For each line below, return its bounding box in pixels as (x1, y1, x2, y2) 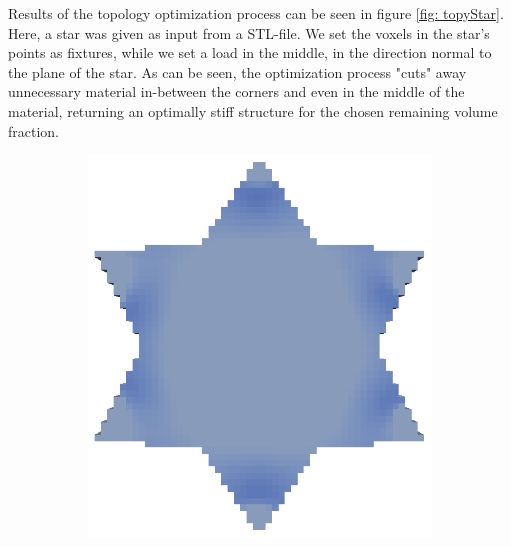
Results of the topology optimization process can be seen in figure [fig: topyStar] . (8, 3, 504, 23)
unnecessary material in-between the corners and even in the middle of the (8, 81, 465, 102)
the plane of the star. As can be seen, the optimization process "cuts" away (8, 61, 467, 82)
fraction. (8, 120, 60, 141)
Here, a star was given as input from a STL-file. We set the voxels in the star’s (8, 22, 490, 43)
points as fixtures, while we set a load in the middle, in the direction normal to (8, 42, 492, 63)
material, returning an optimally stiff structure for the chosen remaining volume (8, 100, 498, 121)
